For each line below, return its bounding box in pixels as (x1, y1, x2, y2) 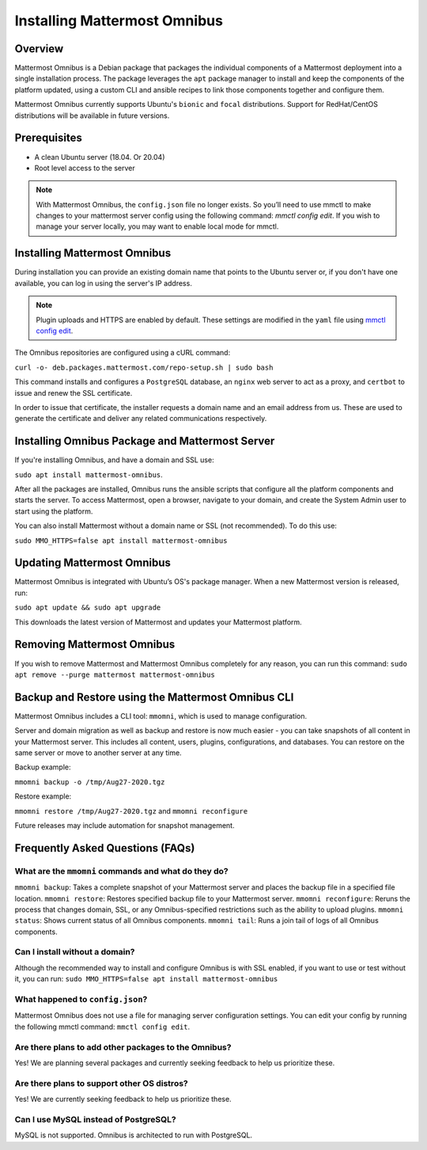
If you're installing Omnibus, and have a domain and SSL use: (14, 455, 214, 465)
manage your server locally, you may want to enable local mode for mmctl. (36, 222, 279, 231)
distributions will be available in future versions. (14, 111, 170, 120)
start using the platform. (14, 507, 93, 516)
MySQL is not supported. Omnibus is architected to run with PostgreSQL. (14, 1130, 253, 1140)
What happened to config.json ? (14, 993, 148, 1004)
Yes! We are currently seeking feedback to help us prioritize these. (14, 1095, 232, 1104)
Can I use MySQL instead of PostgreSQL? (14, 1114, 177, 1125)
